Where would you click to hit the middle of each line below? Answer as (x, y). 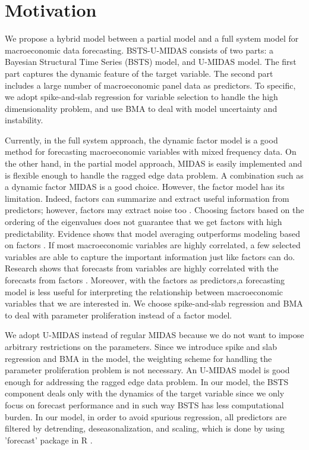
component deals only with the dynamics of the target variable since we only (145, 393)
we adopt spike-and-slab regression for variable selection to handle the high (141, 97)
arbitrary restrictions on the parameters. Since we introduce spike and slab (141, 346)
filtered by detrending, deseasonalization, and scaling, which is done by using (145, 428)
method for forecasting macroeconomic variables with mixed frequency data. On (151, 151)
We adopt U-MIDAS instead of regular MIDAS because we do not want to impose (154, 335)
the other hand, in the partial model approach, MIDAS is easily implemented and (154, 163)
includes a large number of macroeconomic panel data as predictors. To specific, (150, 85)
